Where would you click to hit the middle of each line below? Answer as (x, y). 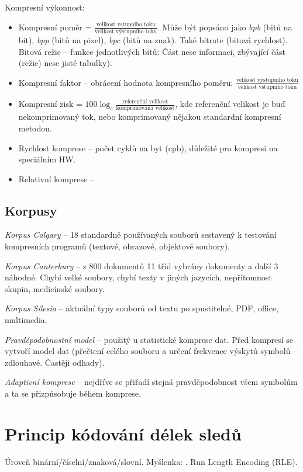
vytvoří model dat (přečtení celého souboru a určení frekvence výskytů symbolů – (151, 351)
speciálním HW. (47, 159)
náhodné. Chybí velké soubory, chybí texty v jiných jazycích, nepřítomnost (138, 277)
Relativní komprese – (56, 178)
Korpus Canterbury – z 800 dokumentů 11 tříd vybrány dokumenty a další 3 (142, 265)
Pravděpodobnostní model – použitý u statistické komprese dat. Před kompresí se (149, 339)
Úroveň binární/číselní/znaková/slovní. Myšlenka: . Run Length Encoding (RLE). (151, 461)
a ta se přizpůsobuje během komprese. (73, 393)
